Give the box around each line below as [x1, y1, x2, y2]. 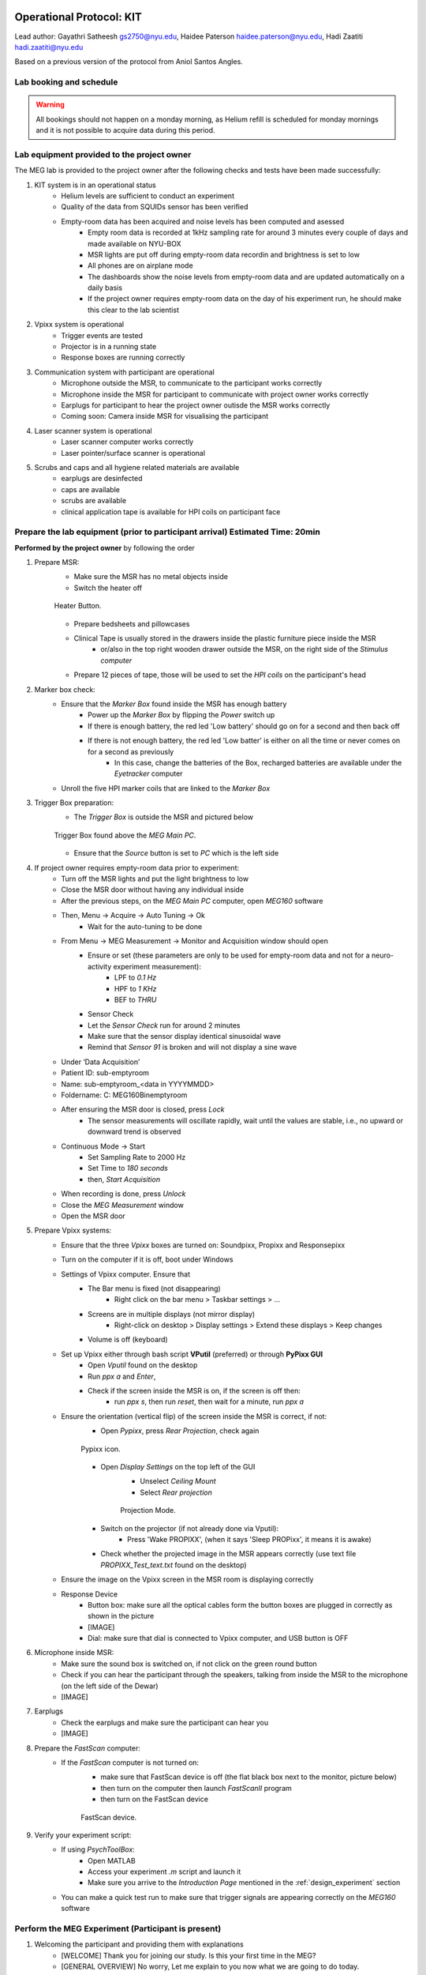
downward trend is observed [88, 1127, 181, 1137]
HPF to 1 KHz [114, 984, 157, 993]
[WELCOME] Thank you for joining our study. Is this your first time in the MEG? [61, 1951, 316, 1960]
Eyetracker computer [114, 769, 183, 778]
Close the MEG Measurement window [61, 1200, 185, 1209]
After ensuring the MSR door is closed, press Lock [61, 1104, 225, 1114]
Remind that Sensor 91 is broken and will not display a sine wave [88, 1043, 297, 1052]
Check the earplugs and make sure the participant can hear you [61, 1717, 268, 1727]
